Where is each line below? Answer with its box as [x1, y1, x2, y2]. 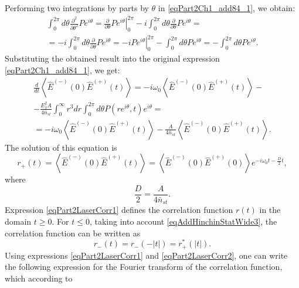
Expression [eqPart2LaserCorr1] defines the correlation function [5, 204, 233, 216]
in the [259, 204, 281, 216]
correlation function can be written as [5, 226, 141, 239]
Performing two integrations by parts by [5, 2, 149, 13]
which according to [5, 272, 73, 284]
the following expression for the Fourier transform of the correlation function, [5, 260, 283, 273]
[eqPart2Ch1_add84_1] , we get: [5, 63, 120, 76]
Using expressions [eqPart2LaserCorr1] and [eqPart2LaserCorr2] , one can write [5, 249, 288, 261]
